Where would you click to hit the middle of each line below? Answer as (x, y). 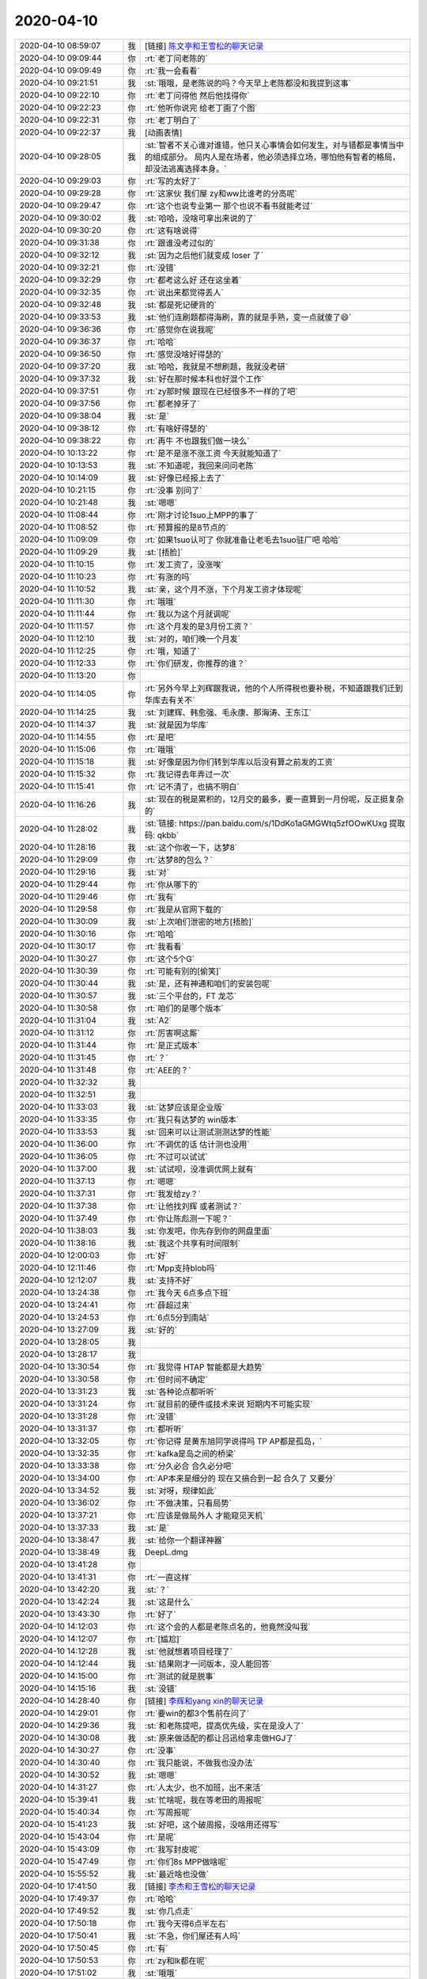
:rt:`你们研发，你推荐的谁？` (196, 663)
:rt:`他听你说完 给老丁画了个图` (201, 108)
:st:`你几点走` (169, 1911)
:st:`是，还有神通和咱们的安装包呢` (209, 983)
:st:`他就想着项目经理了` (189, 1651)
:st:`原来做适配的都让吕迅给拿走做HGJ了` (221, 1738)
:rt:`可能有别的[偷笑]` (183, 971)
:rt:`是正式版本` (173, 1045)
